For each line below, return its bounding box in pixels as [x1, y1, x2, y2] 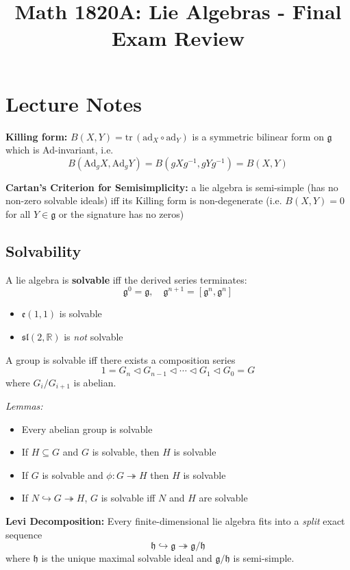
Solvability [5, 240, 82, 261]
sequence [5, 527, 42, 541]
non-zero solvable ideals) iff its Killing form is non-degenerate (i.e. [5, 193, 282, 208]
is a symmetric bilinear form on [192, 129, 324, 143]
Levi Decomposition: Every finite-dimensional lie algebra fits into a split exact [5, 514, 345, 528]
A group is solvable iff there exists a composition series [5, 352, 236, 367]
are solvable [199, 491, 248, 505]
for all [5, 206, 31, 221]
